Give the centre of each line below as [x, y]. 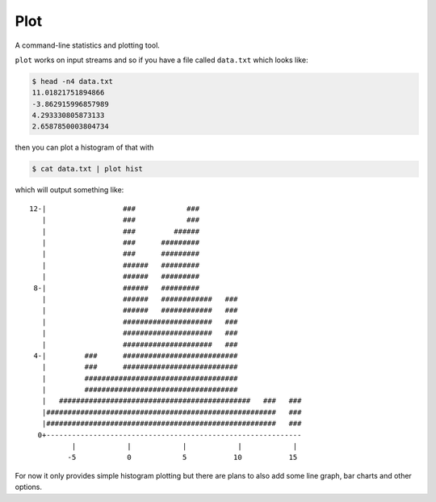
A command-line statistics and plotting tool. [88, 45]
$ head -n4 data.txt [72, 81]
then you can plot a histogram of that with [84, 148]
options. [29, 487]
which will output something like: [69, 190]
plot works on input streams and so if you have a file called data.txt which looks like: [161, 60]
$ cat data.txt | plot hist [87, 169]
